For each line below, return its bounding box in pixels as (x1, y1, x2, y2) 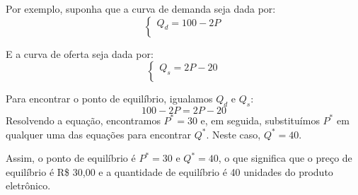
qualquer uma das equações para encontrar (6, 126, 192, 141)
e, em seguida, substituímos (200, 112, 320, 127)
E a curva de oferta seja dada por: (6, 46, 154, 61)
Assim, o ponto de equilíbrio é (6, 150, 136, 165)
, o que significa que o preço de (218, 150, 352, 165)
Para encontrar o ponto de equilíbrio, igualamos (6, 91, 213, 106)
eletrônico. (6, 178, 51, 193)
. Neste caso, (206, 126, 261, 141)
